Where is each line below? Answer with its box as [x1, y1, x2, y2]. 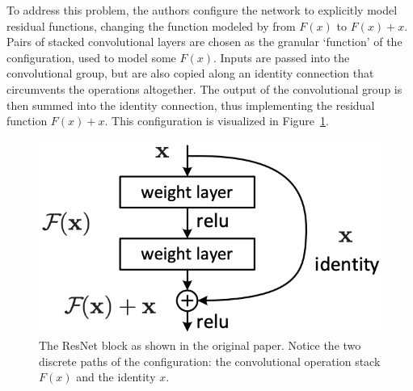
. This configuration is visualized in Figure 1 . [104, 112, 329, 129]
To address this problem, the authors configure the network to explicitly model [6, 2, 398, 18]
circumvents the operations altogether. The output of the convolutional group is [6, 80, 402, 97]
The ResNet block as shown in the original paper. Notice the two [39, 337, 361, 354]
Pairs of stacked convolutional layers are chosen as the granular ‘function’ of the [6, 33, 402, 50]
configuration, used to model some [6, 48, 176, 65]
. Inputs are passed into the [213, 48, 350, 65]
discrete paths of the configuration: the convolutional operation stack [39, 352, 381, 369]
